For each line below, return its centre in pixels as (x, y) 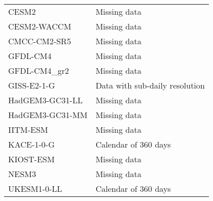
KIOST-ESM (31, 159)
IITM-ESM (28, 130)
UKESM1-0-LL (35, 189)
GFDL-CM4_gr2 (39, 70)
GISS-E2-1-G (32, 85)
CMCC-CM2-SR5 (40, 41)
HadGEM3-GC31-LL (45, 100)
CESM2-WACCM (40, 26)
